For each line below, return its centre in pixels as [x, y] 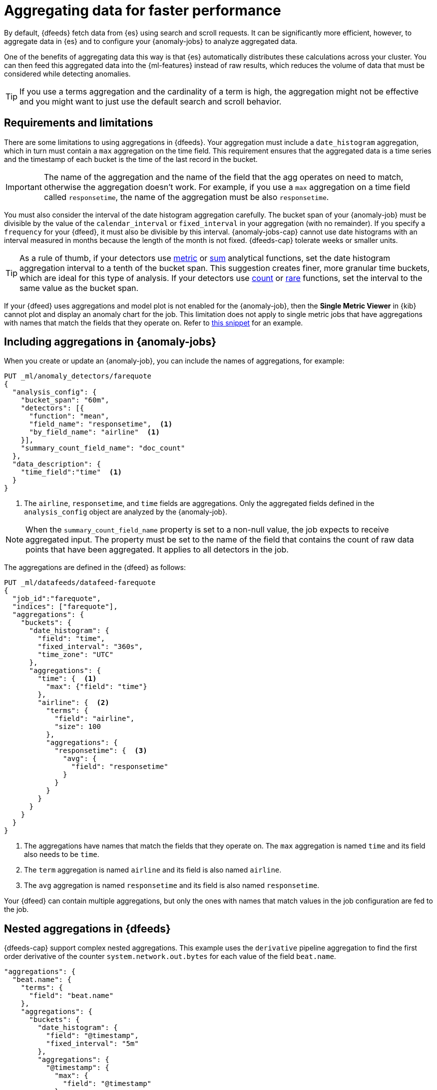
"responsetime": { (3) [101, 751]
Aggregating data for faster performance [143, 10]
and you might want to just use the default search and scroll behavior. [151, 101]
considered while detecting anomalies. [67, 73]
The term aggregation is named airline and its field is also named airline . [153, 870]
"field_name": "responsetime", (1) [101, 424]
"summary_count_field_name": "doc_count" [103, 448]
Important [24, 187]
